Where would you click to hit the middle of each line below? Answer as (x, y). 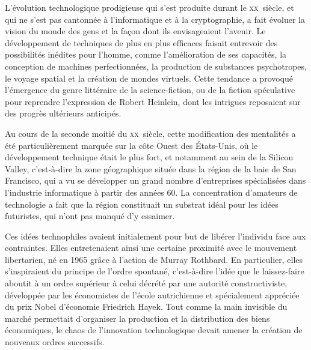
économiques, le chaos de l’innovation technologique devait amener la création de (154, 330)
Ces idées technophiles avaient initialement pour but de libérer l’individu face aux (155, 236)
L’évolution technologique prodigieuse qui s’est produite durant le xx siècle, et (149, 7)
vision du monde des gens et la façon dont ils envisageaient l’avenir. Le (135, 31)
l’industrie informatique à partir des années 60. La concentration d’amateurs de (151, 192)
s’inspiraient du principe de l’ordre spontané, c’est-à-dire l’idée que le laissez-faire (155, 271)
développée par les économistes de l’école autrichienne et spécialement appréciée (152, 294)
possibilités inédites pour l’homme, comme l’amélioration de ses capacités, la (146, 54)
